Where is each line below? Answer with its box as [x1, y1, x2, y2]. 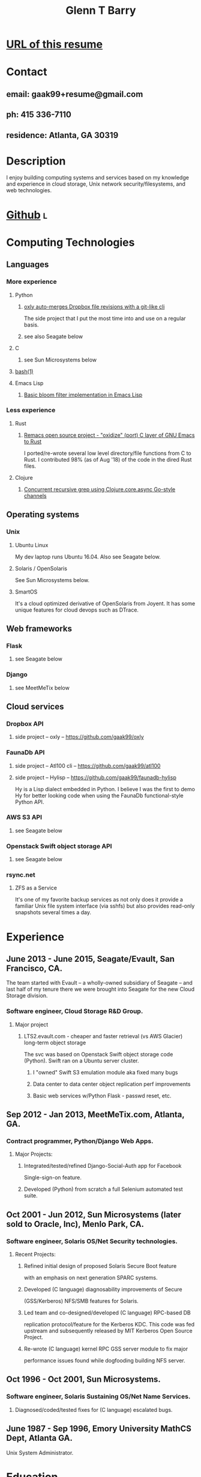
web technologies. [6, 187, 52, 194]
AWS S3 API [6, 813, 43, 821]
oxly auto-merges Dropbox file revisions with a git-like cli [23, 303, 165, 310]
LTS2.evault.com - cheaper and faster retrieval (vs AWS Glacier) [23, 1032, 183, 1040]
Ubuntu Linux [14, 541, 49, 548]
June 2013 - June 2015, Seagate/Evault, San [6, 953, 175, 964]
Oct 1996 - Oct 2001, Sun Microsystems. [6, 1375, 161, 1385]
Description [6, 154, 66, 168]
